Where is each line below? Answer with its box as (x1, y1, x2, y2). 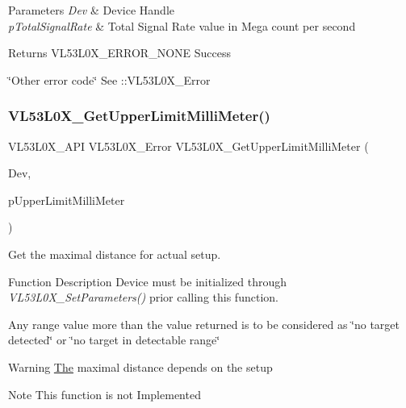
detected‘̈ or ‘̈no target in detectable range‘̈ (8, 331, 220, 348)
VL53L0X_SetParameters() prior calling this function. (8, 289, 278, 306)
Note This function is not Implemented (8, 385, 201, 402)
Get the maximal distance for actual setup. (8, 245, 221, 262)
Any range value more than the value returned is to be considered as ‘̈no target (8, 315, 400, 332)
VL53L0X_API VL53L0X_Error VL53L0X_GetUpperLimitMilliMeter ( (8, 137, 369, 154)
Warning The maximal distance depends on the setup (8, 358, 273, 375)
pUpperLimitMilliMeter (8, 191, 125, 208)
